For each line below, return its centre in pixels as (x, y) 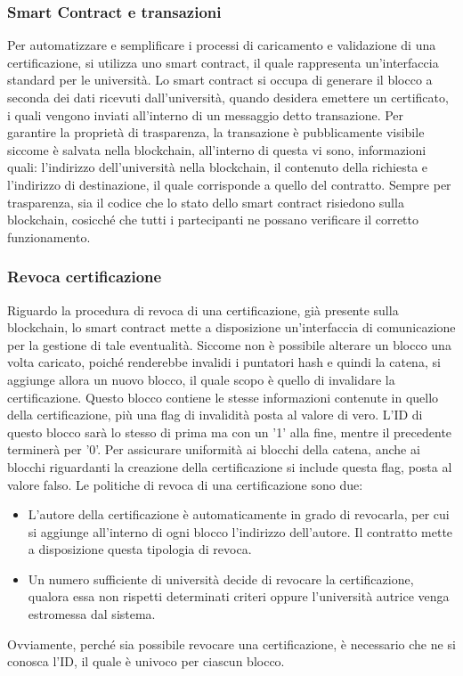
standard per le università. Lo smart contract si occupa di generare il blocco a (220, 80)
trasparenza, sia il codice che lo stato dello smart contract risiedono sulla (206, 202)
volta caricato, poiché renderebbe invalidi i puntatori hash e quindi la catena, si (224, 362)
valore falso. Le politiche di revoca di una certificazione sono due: (185, 484)
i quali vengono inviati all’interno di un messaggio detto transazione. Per (206, 114)
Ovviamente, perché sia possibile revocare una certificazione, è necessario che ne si (231, 643)
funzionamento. (49, 236)
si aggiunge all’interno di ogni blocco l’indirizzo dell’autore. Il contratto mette (240, 531)
